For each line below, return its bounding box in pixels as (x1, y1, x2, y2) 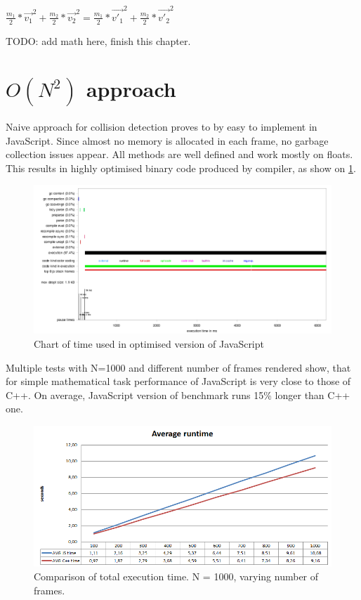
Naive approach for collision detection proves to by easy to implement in (6, 119, 317, 134)
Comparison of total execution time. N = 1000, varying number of (34, 569, 319, 584)
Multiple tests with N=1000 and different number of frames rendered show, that (6, 360, 351, 374)
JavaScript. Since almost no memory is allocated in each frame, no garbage (6, 133, 329, 148)
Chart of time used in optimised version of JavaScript (34, 337, 264, 351)
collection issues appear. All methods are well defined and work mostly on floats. (6, 147, 353, 162)
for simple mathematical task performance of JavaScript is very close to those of (6, 374, 351, 389)
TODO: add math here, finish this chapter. (6, 33, 191, 48)
